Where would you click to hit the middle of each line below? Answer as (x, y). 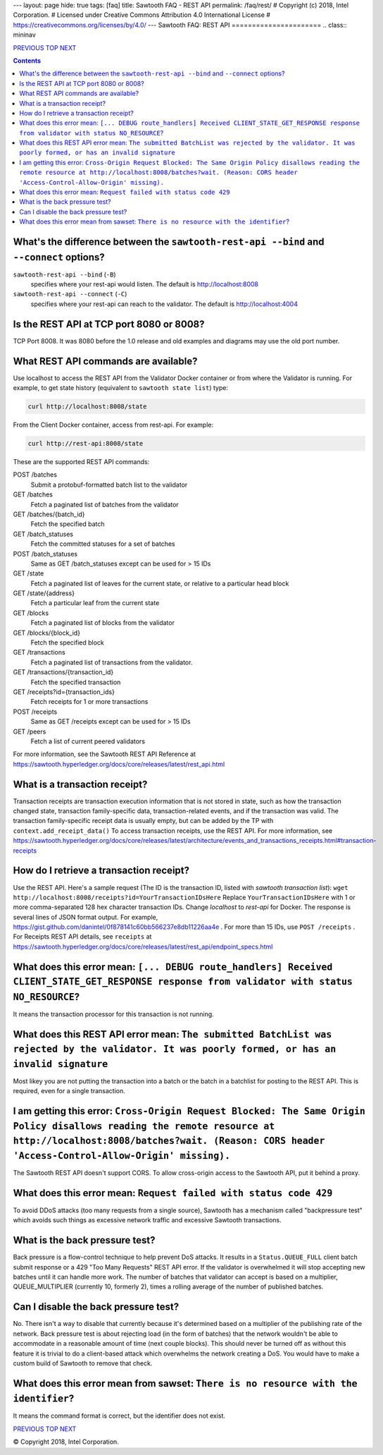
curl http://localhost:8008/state (87, 407)
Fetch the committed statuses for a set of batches (103, 544)
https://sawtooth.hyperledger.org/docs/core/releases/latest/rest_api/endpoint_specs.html (143, 946)
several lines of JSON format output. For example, (86, 917)
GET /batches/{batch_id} (49, 514)
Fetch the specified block (68, 643)
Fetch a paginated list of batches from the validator (105, 504)
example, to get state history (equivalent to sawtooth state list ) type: (121, 388)
